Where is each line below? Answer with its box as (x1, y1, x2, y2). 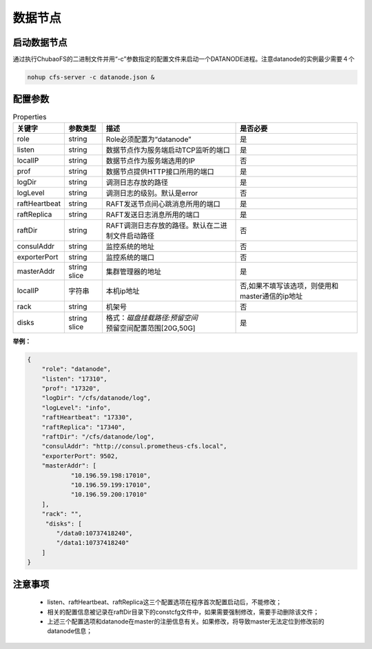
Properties (12, 112, 47, 121)
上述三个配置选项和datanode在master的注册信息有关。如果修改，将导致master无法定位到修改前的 (47, 617, 325, 626)
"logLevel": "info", (41, 403, 112, 412)
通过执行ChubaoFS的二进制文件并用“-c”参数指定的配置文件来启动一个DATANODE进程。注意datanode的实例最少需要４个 (12, 55, 355, 63)
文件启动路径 (112, 231, 155, 241)
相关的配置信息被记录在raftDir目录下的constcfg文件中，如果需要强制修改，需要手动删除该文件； (47, 608, 320, 616)
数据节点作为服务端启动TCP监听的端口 (105, 145, 231, 154)
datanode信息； (47, 627, 93, 635)
